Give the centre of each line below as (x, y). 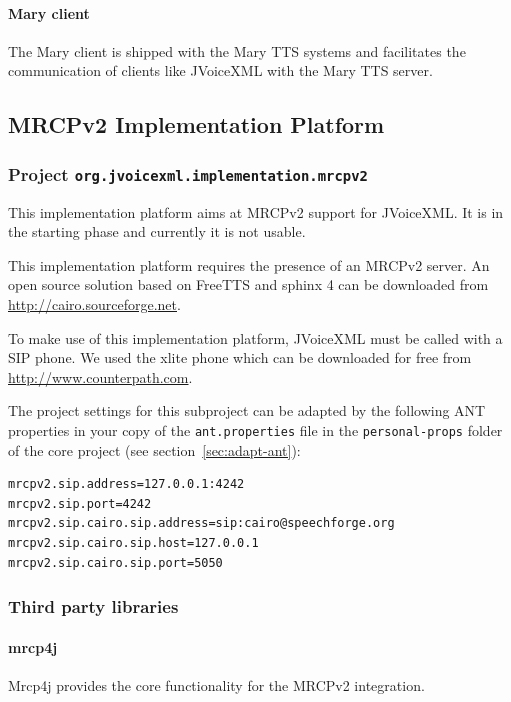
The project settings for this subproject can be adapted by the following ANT (247, 410)
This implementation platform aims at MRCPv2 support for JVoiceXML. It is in (256, 211)
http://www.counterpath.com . (100, 376)
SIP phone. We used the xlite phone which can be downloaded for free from (240, 357)
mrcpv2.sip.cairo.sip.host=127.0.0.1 (133, 542)
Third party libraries (93, 606)
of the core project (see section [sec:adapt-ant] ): (154, 449)
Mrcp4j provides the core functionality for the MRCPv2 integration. (216, 684)
